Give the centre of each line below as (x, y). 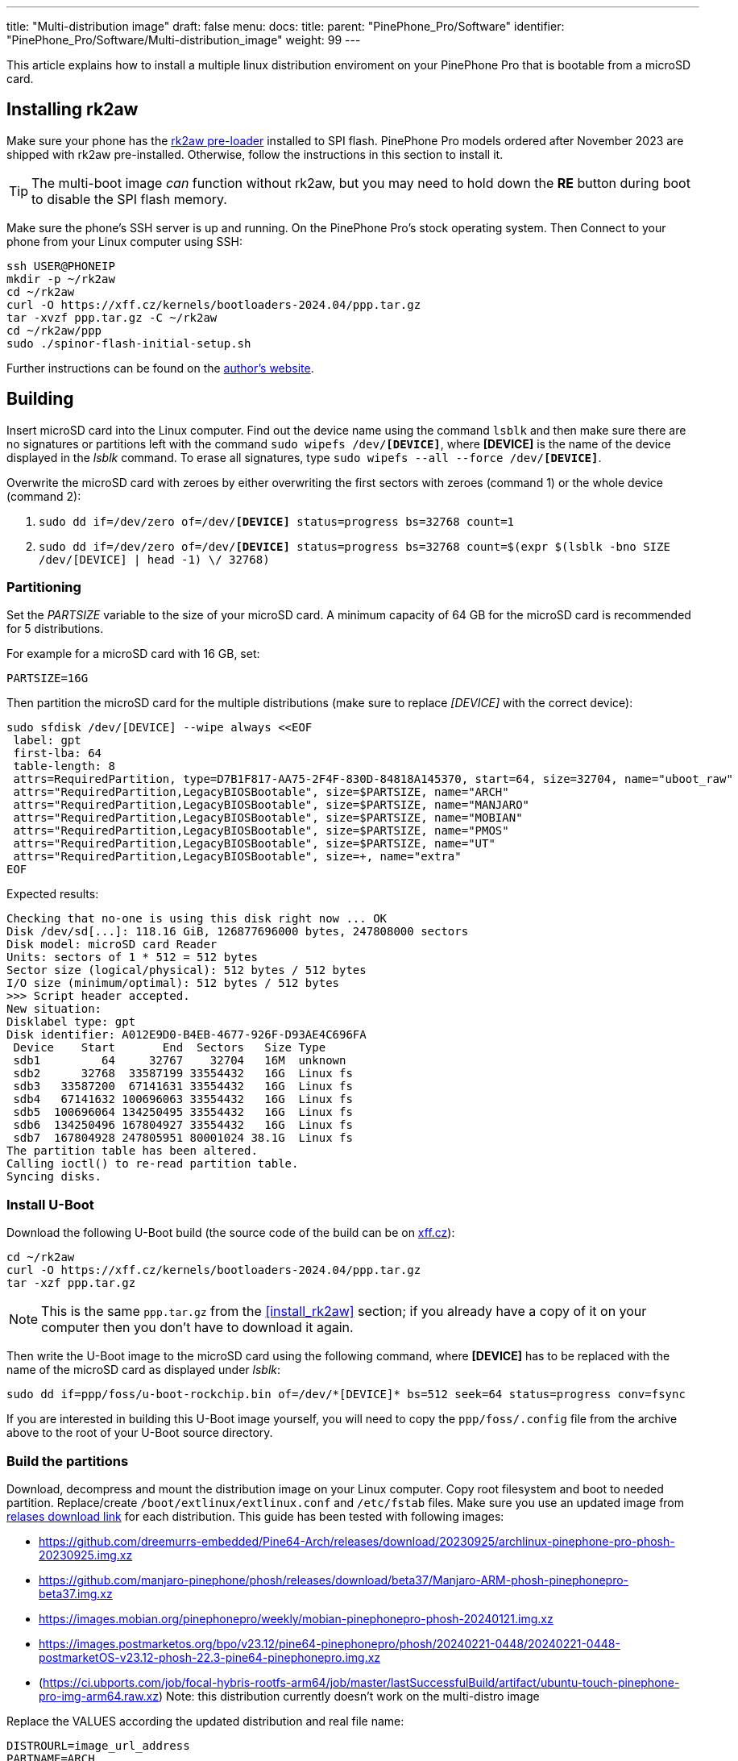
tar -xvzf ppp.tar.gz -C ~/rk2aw (112, 317)
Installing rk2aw (73, 110)
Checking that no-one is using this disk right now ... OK (197, 919)
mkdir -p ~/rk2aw (61, 279)
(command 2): (44, 496)
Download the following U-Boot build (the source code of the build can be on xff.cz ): (231, 1233)
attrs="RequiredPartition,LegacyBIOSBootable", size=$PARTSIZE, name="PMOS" (261, 831)
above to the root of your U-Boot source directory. (140, 1433)
